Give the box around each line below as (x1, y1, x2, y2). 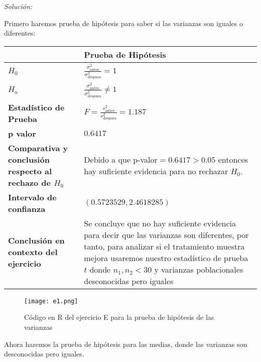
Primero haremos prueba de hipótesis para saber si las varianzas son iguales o (4, 18, 243, 28)
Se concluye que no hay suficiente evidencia (84, 217, 236, 229)
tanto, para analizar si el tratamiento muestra (84, 240, 245, 252)
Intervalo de (8, 191, 57, 203)
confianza (8, 202, 46, 214)
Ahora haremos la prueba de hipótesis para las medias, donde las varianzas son (4, 338, 247, 349)
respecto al (8, 165, 52, 177)
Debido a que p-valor (84, 153, 158, 165)
